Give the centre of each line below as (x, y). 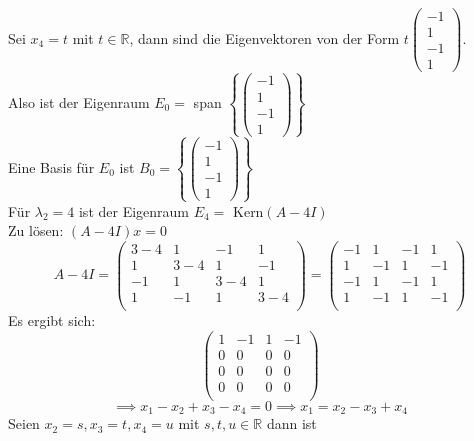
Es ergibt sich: (52, 319)
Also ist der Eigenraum (79, 102)
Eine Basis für (51, 166)
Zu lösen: (36, 230)
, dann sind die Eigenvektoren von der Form (264, 37)
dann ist (291, 423)
